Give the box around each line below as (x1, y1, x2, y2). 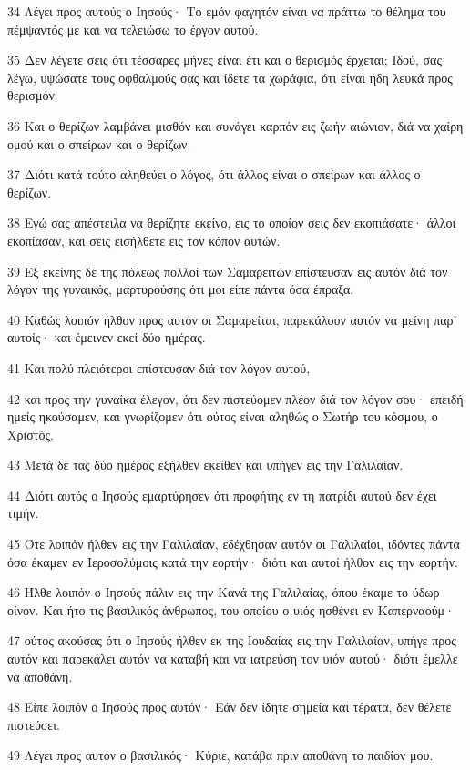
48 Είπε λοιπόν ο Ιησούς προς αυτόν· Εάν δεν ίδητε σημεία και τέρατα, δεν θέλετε (7, 697, 452, 716)
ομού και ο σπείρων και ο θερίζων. (7, 134, 191, 153)
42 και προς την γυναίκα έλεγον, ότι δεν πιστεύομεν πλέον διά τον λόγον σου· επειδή (7, 389, 464, 408)
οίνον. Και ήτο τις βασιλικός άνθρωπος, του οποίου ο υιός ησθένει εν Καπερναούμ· (7, 600, 455, 619)
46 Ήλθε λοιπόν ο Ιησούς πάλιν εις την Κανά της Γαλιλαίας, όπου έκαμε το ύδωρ (7, 583, 440, 602)
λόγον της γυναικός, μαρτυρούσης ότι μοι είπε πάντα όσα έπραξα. (7, 279, 354, 299)
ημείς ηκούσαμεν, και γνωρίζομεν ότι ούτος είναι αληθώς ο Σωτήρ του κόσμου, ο (7, 407, 438, 426)
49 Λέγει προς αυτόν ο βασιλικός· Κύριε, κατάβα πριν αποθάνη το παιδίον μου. (7, 745, 434, 765)
